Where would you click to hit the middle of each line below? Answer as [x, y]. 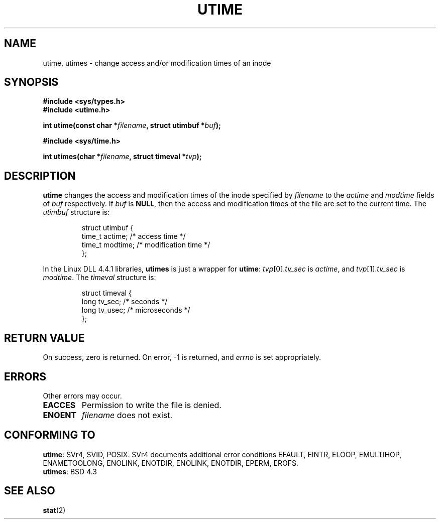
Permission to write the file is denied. [151, 405]
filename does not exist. [127, 415]
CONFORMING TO [50, 435]
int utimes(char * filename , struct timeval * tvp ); [122, 157]
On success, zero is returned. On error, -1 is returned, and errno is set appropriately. [182, 357]
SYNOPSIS [31, 82]
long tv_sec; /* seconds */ [125, 302]
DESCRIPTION [40, 176]
